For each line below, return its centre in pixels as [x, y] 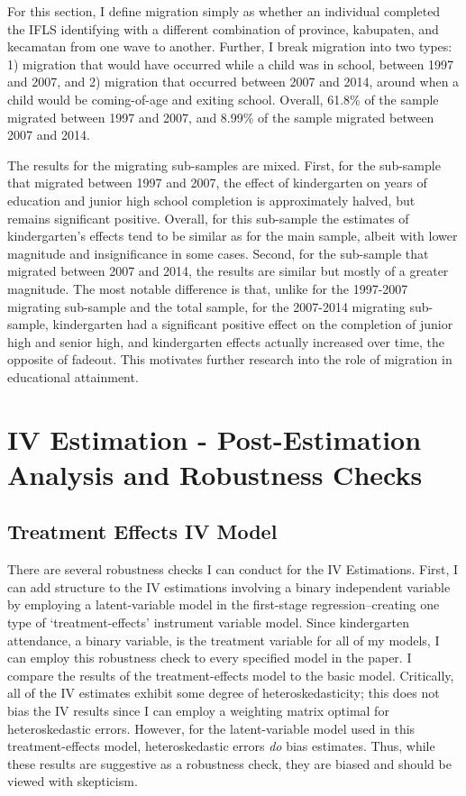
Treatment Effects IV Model [142, 531]
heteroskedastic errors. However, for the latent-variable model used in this [211, 728]
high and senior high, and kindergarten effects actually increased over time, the [226, 341]
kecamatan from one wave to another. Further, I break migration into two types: [230, 46]
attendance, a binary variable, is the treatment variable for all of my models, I [224, 640]
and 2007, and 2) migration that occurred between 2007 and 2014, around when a [233, 82]
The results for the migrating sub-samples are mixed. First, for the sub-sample [224, 165]
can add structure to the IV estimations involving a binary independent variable [229, 586]
